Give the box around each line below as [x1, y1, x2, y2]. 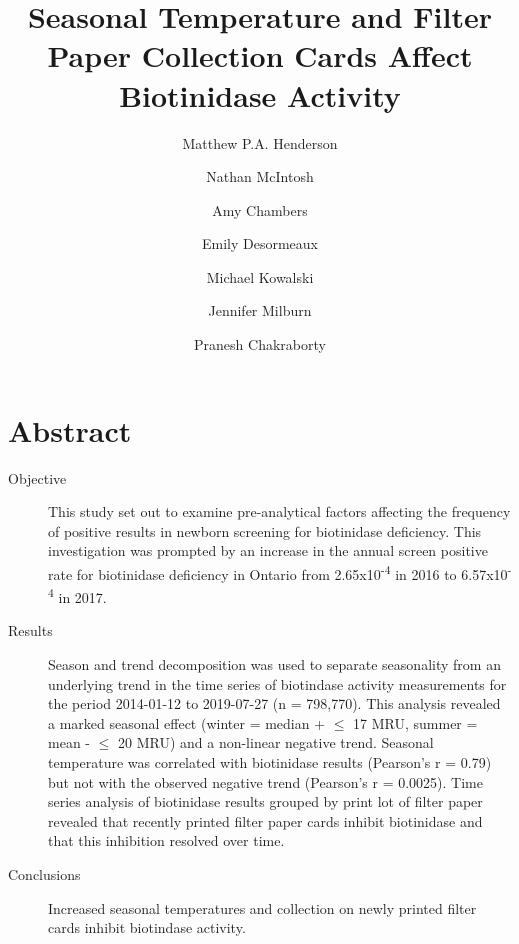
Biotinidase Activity [119, 74, 401, 115]
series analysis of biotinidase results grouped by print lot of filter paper [48, 791, 483, 812]
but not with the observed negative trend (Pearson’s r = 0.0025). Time [48, 771, 483, 792]
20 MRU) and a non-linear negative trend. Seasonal [117, 732, 434, 753]
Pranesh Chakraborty [194, 334, 326, 355]
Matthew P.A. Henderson [182, 132, 338, 153]
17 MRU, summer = [353, 712, 478, 733]
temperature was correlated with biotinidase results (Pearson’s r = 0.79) [48, 752, 492, 773]
